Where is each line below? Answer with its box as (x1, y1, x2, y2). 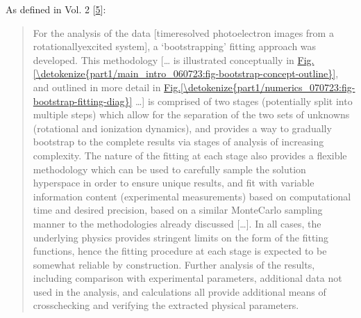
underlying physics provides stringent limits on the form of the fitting (33, 230, 329, 244)
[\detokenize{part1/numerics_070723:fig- (180, 79, 355, 94)
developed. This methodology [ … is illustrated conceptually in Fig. (33, 52, 314, 67)
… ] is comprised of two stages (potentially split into (135, 93, 353, 108)
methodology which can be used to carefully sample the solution (33, 161, 306, 176)
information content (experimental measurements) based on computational (33, 189, 351, 203)
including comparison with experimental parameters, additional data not (33, 271, 342, 285)
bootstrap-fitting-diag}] (33, 93, 133, 108)
